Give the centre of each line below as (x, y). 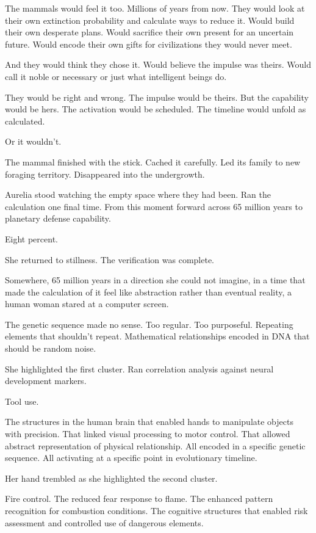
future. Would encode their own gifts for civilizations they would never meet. (149, 44)
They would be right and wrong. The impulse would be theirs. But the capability (157, 97)
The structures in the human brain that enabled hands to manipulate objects (149, 422)
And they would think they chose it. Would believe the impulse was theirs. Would (158, 64)
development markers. (46, 381)
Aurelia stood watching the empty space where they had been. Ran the (138, 194)
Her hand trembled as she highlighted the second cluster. (111, 478)
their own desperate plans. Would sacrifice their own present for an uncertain (149, 32)
